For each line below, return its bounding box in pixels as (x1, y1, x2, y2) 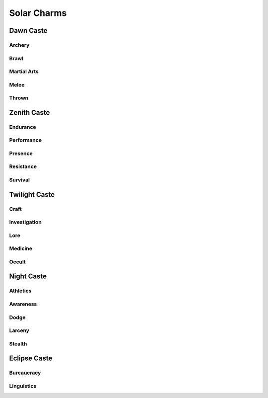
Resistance (9, 163, 37, 170)
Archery (9, 41, 30, 48)
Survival (9, 176, 30, 183)
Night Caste (9, 272, 47, 281)
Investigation (9, 219, 42, 226)
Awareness (9, 301, 37, 308)
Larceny (9, 327, 30, 334)
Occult (9, 258, 26, 265)
